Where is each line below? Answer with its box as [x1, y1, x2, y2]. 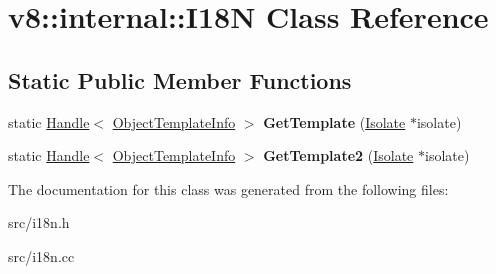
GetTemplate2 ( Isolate [263, 145, 414, 166]
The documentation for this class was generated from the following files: [8, 178, 449, 199]
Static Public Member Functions [8, 64, 352, 95]
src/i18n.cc [8, 245, 75, 266]
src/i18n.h [8, 212, 70, 233]
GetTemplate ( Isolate [263, 111, 406, 132]
